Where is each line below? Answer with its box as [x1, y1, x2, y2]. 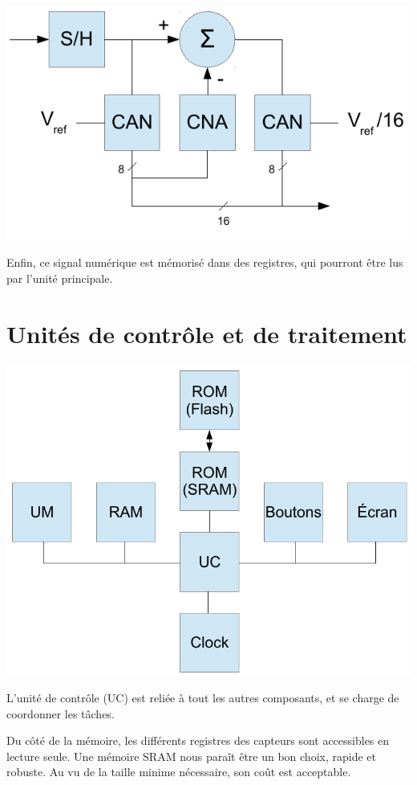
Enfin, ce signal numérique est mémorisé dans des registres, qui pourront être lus [6, 254, 403, 271]
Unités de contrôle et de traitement [6, 317, 407, 350]
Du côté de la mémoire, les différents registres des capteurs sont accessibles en [6, 732, 390, 749]
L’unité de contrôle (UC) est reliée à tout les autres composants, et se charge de [6, 689, 399, 706]
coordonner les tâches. [6, 705, 115, 722]
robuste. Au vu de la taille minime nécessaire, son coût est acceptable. [6, 763, 351, 780]
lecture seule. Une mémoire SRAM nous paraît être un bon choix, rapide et [6, 747, 376, 764]
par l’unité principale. [6, 270, 113, 287]
